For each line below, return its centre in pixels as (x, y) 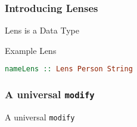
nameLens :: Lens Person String (69, 69)
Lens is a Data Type (42, 30)
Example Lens (31, 50)
